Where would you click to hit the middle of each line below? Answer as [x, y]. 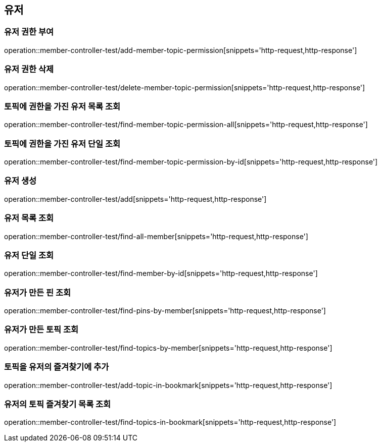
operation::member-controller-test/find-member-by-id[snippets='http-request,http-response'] [161, 273]
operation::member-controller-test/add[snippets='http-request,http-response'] [135, 199]
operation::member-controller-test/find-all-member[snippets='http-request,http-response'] [156, 236]
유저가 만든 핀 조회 [38, 292]
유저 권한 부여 [29, 32]
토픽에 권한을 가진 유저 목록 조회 [62, 106]
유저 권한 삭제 [29, 69]
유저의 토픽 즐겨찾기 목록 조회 [58, 404]
